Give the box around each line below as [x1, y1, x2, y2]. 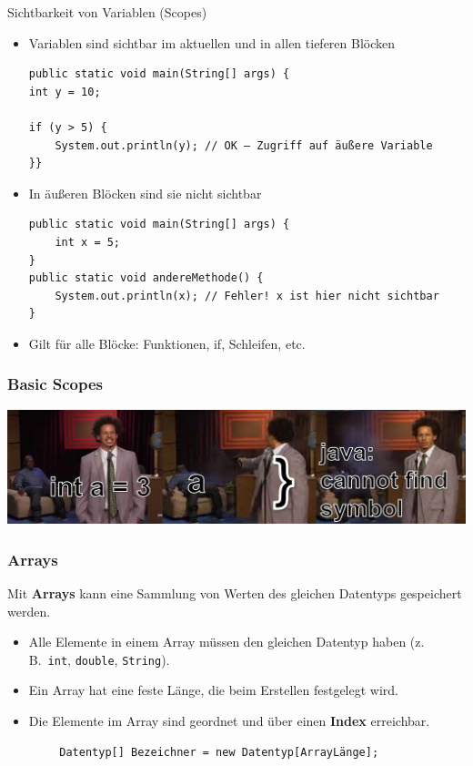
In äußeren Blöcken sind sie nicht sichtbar [28, 183, 262, 202]
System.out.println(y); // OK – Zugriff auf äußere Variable [55, 138, 433, 152]
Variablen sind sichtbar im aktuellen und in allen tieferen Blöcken [28, 33, 396, 52]
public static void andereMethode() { [28, 271, 264, 285]
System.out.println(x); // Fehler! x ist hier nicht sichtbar [55, 289, 439, 302]
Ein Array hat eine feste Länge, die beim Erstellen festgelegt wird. [28, 680, 398, 700]
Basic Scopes [7, 373, 104, 395]
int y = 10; [28, 85, 101, 98]
